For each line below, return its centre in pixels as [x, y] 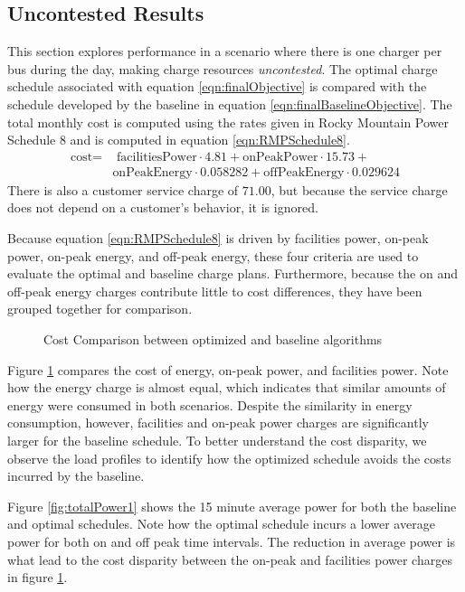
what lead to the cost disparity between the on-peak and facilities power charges [230, 559]
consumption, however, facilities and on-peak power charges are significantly [218, 423]
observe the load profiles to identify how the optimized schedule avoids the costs [229, 458]
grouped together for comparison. [100, 309]
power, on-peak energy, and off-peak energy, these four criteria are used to [213, 255]
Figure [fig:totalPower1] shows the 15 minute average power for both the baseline [232, 506]
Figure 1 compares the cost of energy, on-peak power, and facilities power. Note [228, 369]
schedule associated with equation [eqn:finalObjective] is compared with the [217, 86]
